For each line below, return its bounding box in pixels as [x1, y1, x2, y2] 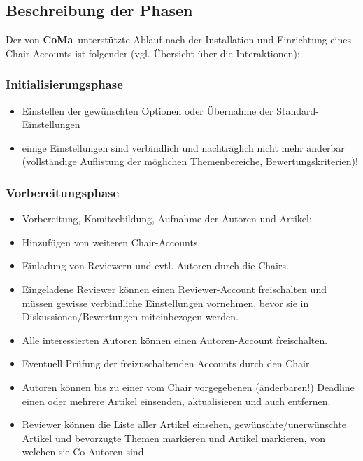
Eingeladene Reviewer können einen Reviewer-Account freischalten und [22, 281, 327, 296]
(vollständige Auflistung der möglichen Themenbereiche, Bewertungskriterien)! [22, 154, 358, 169]
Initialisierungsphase [6, 76, 123, 93]
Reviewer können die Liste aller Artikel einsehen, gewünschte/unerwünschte [22, 417, 346, 432]
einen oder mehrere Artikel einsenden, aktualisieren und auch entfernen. [22, 393, 331, 408]
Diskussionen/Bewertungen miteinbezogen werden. [22, 309, 239, 324]
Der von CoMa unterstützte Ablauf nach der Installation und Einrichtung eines [6, 32, 351, 47]
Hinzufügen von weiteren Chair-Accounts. [22, 234, 201, 249]
